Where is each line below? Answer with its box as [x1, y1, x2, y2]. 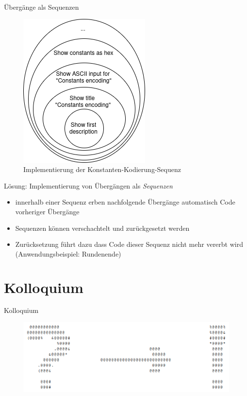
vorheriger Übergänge [15, 206, 80, 216]
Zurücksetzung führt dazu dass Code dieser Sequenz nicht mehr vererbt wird [15, 239, 243, 249]
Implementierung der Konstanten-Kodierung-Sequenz [23, 164, 181, 174]
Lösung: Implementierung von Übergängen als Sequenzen [4, 180, 173, 190]
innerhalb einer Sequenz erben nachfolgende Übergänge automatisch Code [15, 197, 235, 207]
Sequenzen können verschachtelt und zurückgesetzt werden [15, 223, 190, 233]
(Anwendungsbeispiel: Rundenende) [15, 248, 121, 258]
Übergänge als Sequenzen [4, 2, 79, 12]
